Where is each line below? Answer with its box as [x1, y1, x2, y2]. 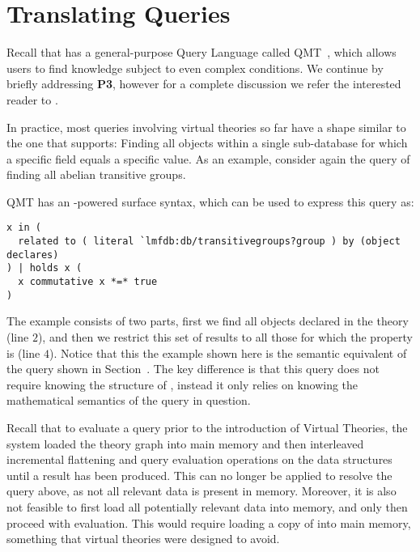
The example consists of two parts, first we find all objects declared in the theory [6, 312, 409, 329]
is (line [6, 344, 40, 361]
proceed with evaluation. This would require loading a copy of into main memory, [6, 514, 411, 531]
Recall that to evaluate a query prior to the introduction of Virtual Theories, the [6, 418, 408, 435]
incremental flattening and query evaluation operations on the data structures [6, 451, 392, 468]
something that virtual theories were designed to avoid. [6, 530, 280, 547]
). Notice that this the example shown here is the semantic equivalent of [49, 344, 407, 361]
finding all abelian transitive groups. [6, 166, 186, 183]
